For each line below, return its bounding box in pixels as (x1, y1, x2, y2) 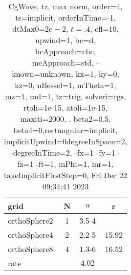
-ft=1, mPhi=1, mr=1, (36, 158, 114, 169)
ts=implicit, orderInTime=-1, (15, 12, 116, 23)
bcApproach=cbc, (35, 46, 96, 57)
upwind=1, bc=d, (35, 34, 96, 46)
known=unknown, (12, 68, 73, 79)
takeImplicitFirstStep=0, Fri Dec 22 (4, 169, 128, 181)
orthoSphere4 (8, 229, 53, 240)
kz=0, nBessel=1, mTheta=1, (15, 79, 116, 91)
